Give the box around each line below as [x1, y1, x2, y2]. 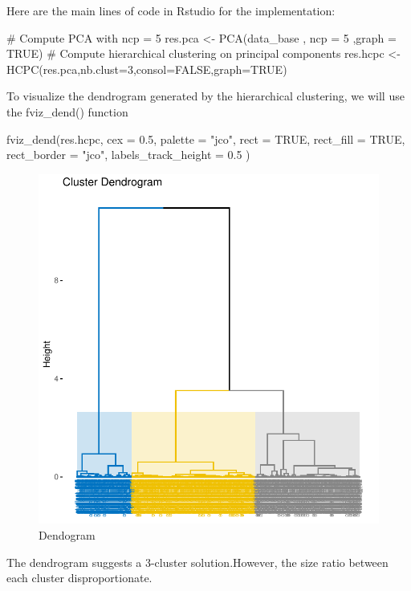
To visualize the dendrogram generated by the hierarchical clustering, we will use [6, 88, 405, 104]
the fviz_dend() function [6, 103, 128, 120]
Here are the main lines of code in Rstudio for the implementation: [6, 2, 336, 18]
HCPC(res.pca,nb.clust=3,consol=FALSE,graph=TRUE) [6, 60, 287, 77]
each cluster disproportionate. [6, 569, 153, 586]
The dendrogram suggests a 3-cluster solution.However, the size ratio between [6, 553, 389, 570]
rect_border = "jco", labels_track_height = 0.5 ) [6, 146, 250, 163]
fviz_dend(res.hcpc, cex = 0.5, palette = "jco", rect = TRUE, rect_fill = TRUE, [6, 130, 405, 147]
